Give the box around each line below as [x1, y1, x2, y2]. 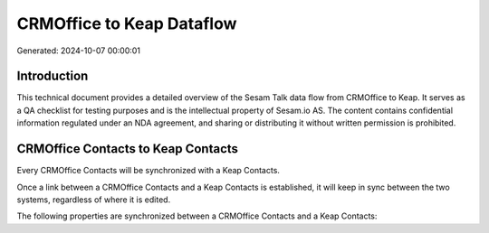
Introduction [16, 69, 89, 84]
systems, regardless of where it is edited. [16, 194, 171, 205]
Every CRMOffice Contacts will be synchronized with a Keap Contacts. [16, 165, 281, 176]
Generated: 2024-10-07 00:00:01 [16, 45, 140, 56]
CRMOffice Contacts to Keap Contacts [16, 141, 239, 157]
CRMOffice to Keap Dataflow [16, 14, 237, 33]
